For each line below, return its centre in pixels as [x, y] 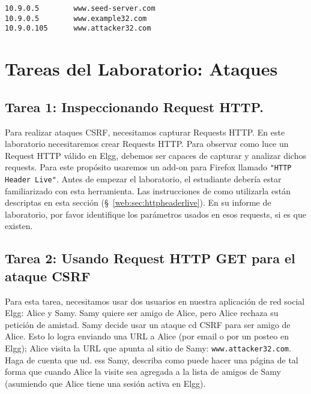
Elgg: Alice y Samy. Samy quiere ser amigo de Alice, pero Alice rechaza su [142, 313]
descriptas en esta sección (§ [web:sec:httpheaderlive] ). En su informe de [138, 202]
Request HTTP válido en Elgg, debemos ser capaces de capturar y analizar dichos [155, 155]
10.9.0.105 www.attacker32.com [78, 28]
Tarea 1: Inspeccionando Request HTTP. [134, 106]
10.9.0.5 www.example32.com [76, 18]
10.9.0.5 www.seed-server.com [80, 8]
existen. [19, 226]
